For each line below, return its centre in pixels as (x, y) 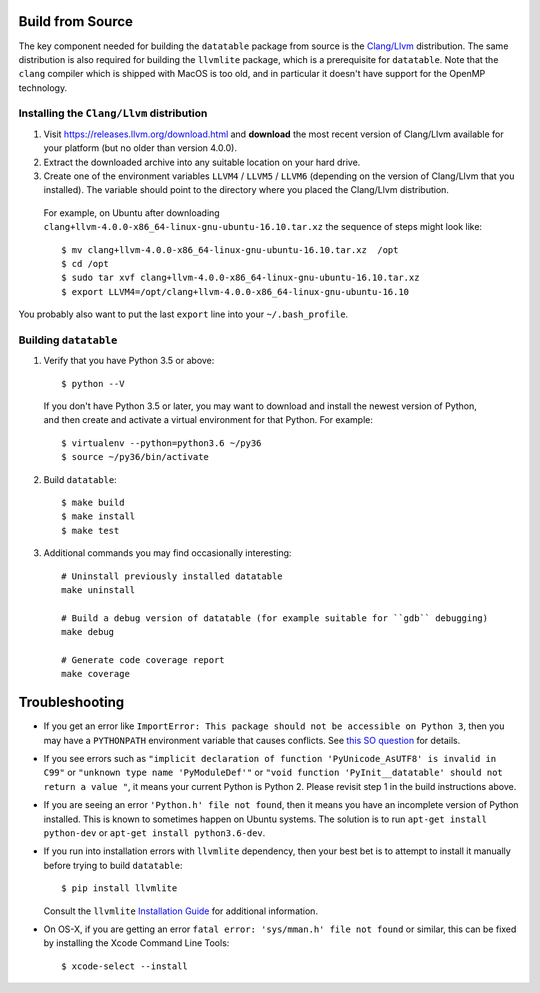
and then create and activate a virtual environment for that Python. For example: (208, 420)
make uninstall (98, 589)
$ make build (93, 502)
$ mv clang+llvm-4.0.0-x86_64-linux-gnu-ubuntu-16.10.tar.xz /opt (230, 249)
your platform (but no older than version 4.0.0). (140, 148)
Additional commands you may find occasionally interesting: (167, 553)
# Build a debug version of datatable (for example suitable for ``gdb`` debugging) (275, 618)
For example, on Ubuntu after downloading (131, 212)
